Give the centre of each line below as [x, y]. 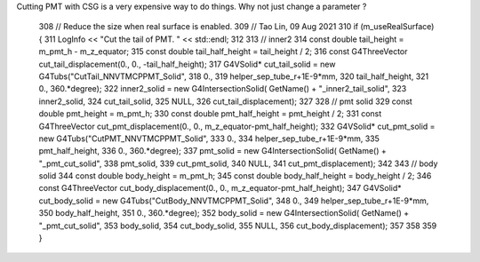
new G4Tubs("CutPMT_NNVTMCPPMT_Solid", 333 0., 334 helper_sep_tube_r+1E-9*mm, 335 [209, 139]
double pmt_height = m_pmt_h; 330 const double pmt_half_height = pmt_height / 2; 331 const [210, 114]
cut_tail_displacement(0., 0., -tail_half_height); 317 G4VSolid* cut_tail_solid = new [187, 64]
